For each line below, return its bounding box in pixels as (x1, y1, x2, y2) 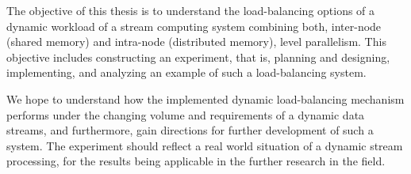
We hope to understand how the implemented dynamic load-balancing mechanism (6, 90, 405, 107)
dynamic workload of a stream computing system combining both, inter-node (6, 17, 382, 34)
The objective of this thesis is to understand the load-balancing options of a (6, 2, 375, 18)
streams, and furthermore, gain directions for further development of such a (6, 122, 374, 138)
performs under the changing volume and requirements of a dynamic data (6, 106, 365, 123)
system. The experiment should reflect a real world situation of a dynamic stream (6, 137, 403, 153)
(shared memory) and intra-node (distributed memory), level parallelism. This (6, 33, 386, 50)
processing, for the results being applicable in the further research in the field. (6, 153, 386, 169)
